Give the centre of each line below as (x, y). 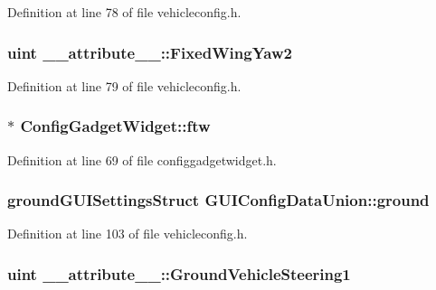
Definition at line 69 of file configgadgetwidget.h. (142, 159)
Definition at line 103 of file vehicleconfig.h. (128, 234)
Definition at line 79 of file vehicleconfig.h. (124, 85)
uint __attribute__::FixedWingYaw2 (150, 52)
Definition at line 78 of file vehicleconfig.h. (124, 12)
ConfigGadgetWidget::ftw (115, 126)
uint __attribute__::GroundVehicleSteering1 (179, 273)
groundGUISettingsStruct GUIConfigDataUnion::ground (218, 200)
